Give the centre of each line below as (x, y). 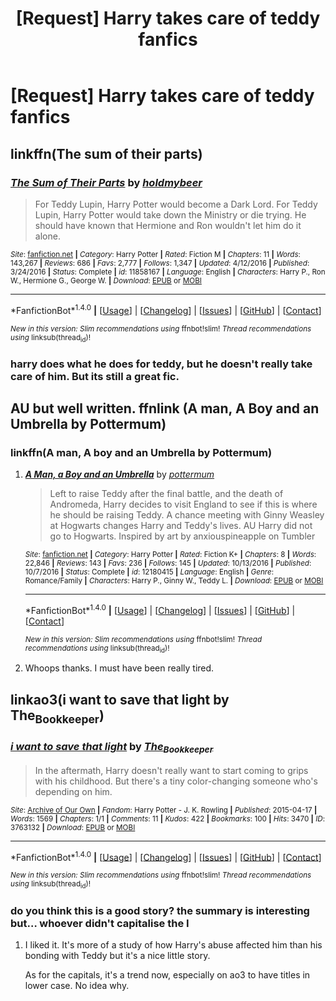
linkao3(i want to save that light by (120, 699)
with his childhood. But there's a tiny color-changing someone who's (176, 781)
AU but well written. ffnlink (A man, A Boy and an (165, 408)
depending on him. (73, 791)
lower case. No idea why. (77, 985)
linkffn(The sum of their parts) (106, 153)
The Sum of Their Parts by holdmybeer (106, 182)
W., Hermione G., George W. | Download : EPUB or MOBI (106, 280)
